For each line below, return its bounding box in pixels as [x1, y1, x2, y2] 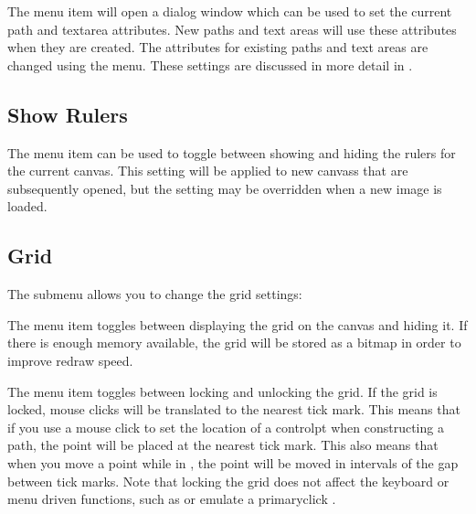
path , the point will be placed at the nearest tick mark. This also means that [7, 435, 439, 455]
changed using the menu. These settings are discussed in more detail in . [7, 55, 413, 74]
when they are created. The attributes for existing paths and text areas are [7, 37, 428, 57]
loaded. [7, 197, 48, 216]
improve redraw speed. [7, 350, 133, 369]
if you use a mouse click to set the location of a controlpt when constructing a [7, 417, 444, 436]
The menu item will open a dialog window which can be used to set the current [7, 2, 452, 20]
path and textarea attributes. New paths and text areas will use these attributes [7, 19, 457, 38]
